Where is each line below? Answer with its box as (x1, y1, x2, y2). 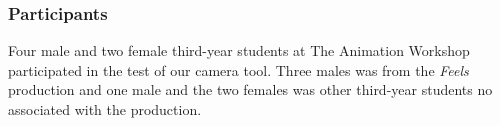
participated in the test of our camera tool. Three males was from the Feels (8, 59, 469, 80)
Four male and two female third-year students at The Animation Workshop (8, 40, 470, 61)
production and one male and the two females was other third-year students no (8, 79, 493, 100)
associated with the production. (8, 99, 202, 119)
